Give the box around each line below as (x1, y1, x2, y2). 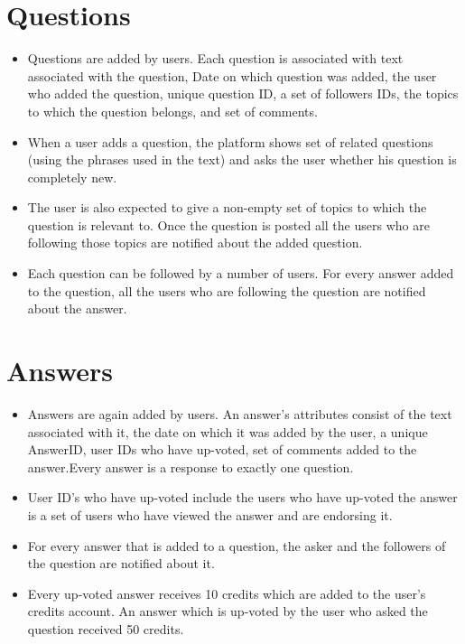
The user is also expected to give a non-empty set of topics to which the (27, 198, 427, 217)
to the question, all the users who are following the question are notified (27, 281, 426, 300)
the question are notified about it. (27, 554, 215, 573)
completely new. (27, 167, 117, 186)
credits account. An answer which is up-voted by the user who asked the (27, 602, 428, 621)
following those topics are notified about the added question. (27, 233, 363, 252)
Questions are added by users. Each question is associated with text (27, 49, 404, 68)
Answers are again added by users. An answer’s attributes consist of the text (27, 404, 452, 423)
